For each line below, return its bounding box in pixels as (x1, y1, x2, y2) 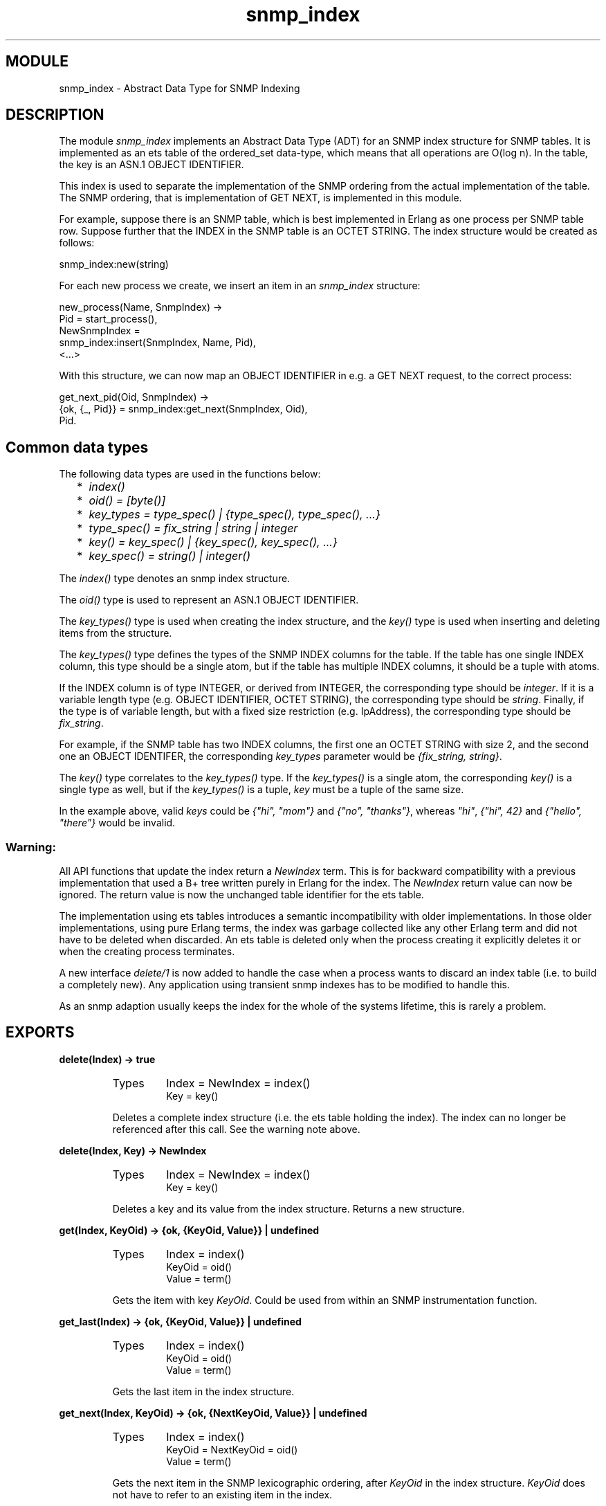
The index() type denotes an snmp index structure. (59, 572, 291, 585)
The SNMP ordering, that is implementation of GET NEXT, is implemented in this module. (59, 192, 462, 204)
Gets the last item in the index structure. (112, 1385, 295, 1397)
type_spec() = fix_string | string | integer (89, 521, 298, 536)
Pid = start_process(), (59, 313, 158, 325)
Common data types (6, 438, 149, 456)
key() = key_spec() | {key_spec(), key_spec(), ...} (89, 535, 338, 550)
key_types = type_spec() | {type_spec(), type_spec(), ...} (89, 507, 380, 522)
